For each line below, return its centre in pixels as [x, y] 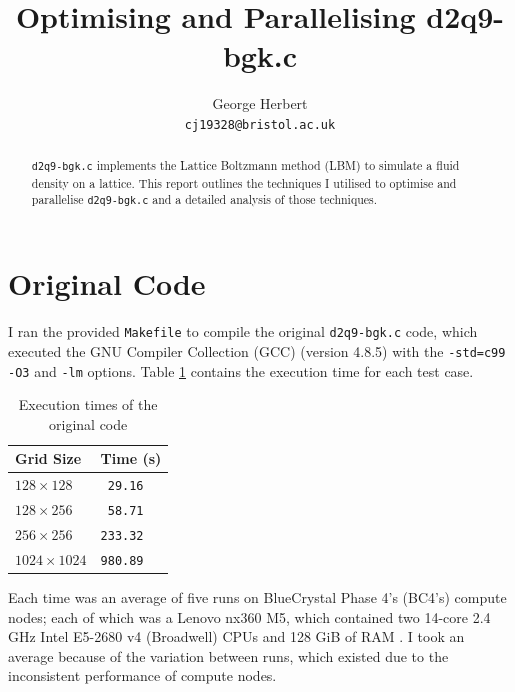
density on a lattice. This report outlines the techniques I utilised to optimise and [244, 182]
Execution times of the [88, 404]
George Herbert [260, 103]
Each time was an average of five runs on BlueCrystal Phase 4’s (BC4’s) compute [257, 597]
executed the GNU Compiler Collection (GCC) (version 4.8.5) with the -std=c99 [257, 350]
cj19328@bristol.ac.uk [260, 124]
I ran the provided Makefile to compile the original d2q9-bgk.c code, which [243, 331]
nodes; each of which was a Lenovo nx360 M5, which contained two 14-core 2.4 [249, 616]
